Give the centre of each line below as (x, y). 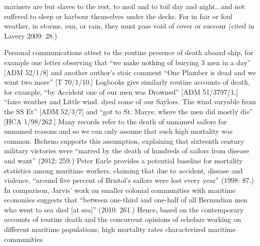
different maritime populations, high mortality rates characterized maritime (120, 229)
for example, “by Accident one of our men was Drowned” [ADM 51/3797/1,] (121, 91)
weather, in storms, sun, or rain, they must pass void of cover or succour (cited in (129, 26)
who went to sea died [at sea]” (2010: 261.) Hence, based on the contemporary (124, 209)
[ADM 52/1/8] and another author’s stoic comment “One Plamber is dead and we (130, 72)
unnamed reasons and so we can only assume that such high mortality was (118, 131)
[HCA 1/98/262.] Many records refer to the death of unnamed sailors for (115, 121)
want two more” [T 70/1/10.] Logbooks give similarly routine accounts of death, (127, 82)
